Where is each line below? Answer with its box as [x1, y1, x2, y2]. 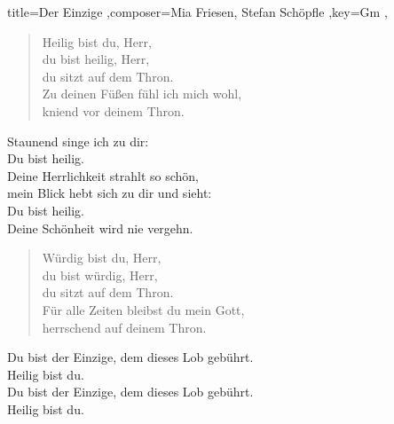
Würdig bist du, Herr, [42, 248, 162, 267]
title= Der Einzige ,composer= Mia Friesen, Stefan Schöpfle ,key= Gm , [7, 3, 388, 20]
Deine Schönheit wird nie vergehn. [7, 218, 193, 237]
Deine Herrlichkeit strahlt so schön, [7, 166, 199, 185]
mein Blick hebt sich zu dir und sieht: [7, 184, 212, 202]
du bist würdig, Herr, [42, 265, 158, 284]
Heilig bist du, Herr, [42, 32, 152, 51]
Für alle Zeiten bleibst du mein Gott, [42, 300, 245, 318]
